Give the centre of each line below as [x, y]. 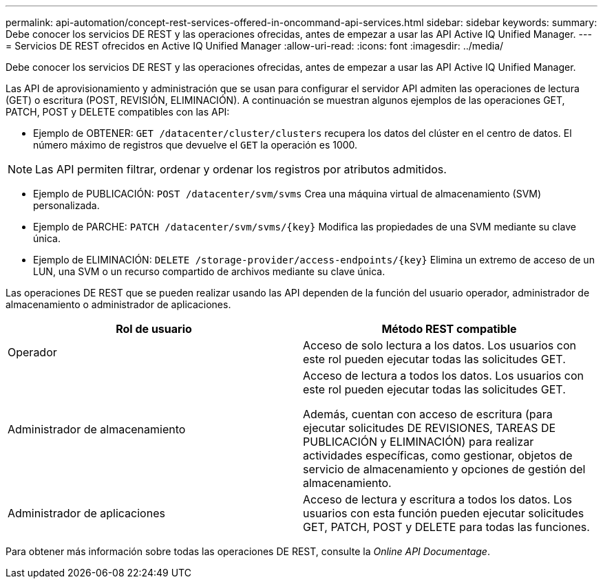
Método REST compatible [449, 329]
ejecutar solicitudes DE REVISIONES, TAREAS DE [430, 428]
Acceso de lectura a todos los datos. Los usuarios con [443, 376]
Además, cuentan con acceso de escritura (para [428, 414]
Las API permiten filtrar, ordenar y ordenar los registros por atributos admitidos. [241, 169]
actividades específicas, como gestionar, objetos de [438, 455]
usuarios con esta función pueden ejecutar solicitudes [444, 513]
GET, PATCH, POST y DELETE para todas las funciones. [446, 527]
